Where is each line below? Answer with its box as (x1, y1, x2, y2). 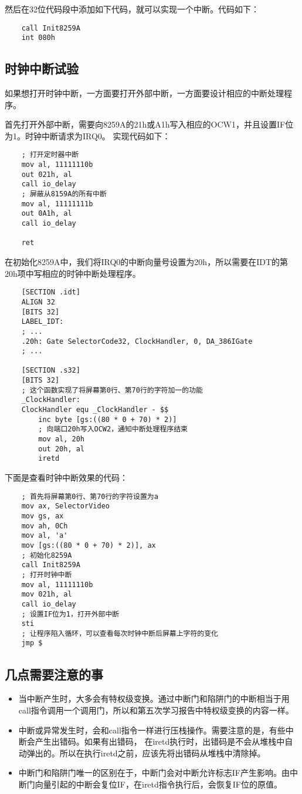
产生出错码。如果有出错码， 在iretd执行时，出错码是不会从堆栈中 (35, 735, 285, 748)
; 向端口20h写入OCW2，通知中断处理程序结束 (38, 425, 188, 434)
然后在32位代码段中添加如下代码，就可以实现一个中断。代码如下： (5, 3, 259, 15)
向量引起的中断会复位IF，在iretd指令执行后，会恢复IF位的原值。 (35, 778, 283, 790)
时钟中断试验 (5, 59, 79, 78)
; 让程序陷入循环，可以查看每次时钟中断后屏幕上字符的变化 (21, 629, 219, 638)
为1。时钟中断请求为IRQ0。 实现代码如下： (5, 129, 171, 142)
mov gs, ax (21, 511, 64, 520)
